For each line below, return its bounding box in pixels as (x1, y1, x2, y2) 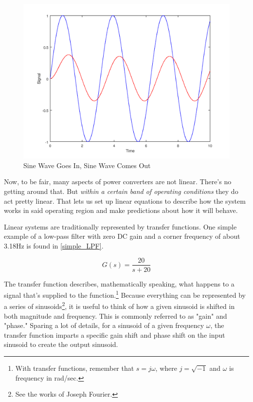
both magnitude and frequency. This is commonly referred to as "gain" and (4, 310, 227, 321)
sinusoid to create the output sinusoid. (4, 339, 118, 349)
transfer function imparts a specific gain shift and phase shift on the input (4, 329, 225, 340)
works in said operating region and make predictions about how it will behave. (4, 205, 238, 215)
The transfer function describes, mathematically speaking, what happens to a (4, 278, 235, 288)
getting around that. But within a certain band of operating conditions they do (4, 186, 238, 196)
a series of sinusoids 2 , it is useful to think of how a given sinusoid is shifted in (4, 300, 235, 311)
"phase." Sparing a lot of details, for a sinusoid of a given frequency (4, 320, 204, 330)
